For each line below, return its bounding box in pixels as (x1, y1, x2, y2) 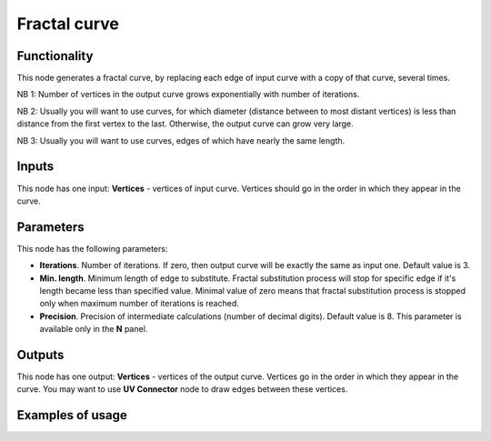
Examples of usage (16, 407, 127, 423)
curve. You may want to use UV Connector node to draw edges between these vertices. (16, 384, 348, 395)
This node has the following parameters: (16, 243, 168, 254)
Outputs (16, 346, 65, 363)
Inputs (16, 159, 55, 175)
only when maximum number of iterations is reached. (39, 298, 240, 309)
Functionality (16, 48, 94, 64)
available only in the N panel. (39, 324, 148, 335)
